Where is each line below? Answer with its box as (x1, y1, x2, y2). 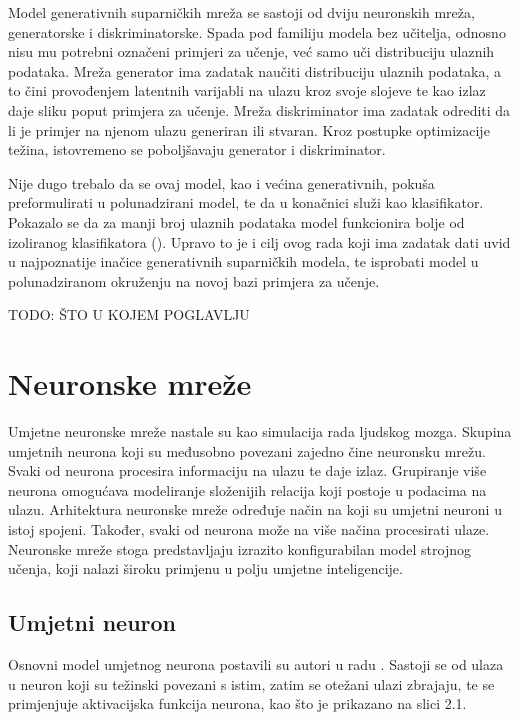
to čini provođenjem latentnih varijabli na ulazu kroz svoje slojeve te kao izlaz (8, 80, 486, 101)
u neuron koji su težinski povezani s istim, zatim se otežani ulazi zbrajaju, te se (8, 673, 495, 694)
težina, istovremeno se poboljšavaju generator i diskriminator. (8, 139, 386, 160)
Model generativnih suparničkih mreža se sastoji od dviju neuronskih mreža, (8, 2, 475, 22)
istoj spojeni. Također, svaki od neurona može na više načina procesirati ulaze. (8, 519, 490, 539)
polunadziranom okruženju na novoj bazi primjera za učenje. (8, 270, 380, 291)
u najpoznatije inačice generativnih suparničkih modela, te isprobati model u (8, 251, 479, 272)
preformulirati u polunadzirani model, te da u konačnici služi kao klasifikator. (8, 192, 484, 213)
